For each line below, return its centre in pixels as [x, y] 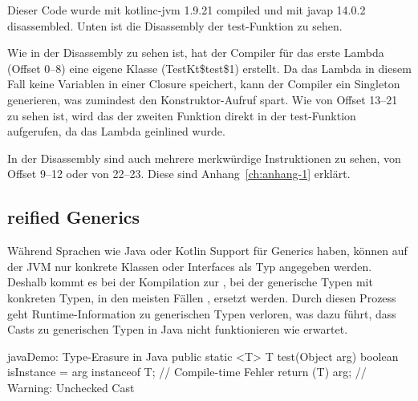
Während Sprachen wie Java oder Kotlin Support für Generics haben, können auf [207, 251]
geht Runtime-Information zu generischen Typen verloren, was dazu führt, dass [202, 313]
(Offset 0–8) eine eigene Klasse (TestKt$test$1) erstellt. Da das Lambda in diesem [209, 68]
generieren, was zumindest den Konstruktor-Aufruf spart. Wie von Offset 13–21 [203, 99]
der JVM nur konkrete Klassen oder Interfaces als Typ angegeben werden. [190, 266]
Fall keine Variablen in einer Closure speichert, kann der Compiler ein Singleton [204, 84]
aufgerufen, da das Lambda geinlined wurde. [116, 131]
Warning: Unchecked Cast [71, 387]
